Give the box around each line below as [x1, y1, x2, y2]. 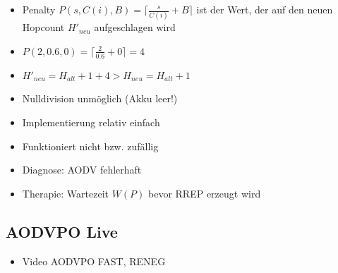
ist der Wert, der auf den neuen [196, 2, 333, 16]
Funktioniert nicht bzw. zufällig [22, 138, 159, 153]
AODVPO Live [6, 220, 118, 242]
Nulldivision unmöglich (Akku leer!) [22, 91, 178, 106]
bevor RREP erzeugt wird [148, 186, 261, 200]
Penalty [22, 2, 56, 16]
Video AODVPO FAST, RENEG [22, 253, 166, 268]
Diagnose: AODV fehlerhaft [22, 162, 142, 177]
